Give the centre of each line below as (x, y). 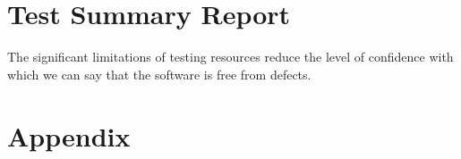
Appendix (69, 135)
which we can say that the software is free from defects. (159, 74)
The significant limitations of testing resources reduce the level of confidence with (230, 57)
